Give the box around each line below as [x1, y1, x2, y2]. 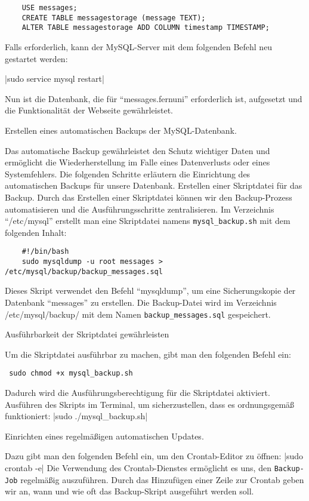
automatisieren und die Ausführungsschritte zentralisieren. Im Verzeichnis [5, 202, 274, 215]
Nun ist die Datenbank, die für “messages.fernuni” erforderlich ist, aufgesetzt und [5, 92, 302, 104]
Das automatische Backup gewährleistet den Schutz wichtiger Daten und [5, 144, 270, 156]
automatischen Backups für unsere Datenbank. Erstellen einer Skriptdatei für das [5, 179, 302, 192]
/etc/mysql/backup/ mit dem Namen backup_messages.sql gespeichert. [5, 308, 271, 320]
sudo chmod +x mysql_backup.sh [9, 369, 133, 378]
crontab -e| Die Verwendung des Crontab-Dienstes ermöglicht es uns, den [5, 461, 271, 474]
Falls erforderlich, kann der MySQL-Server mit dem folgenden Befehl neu [5, 40, 273, 53]
